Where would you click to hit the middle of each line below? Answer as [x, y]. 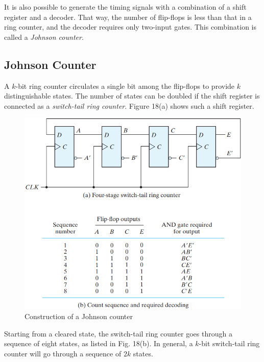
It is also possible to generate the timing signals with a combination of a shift [125, 7]
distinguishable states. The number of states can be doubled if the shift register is [132, 96]
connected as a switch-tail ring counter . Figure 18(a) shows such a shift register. [129, 105]
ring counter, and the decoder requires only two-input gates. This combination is [130, 27]
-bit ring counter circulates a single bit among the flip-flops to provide [125, 86]
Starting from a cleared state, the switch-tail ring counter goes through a [118, 333]
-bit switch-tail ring [229, 343]
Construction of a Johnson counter [79, 316]
